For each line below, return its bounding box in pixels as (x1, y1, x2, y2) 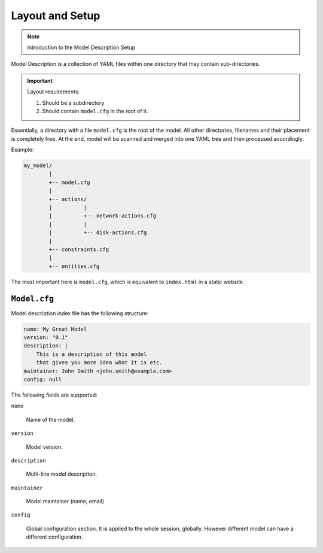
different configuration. (26, 533, 83, 540)
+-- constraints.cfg (48, 246, 109, 253)
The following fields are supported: (11, 391, 98, 398)
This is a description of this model (36, 350, 147, 358)
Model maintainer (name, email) (26, 498, 105, 505)
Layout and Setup (11, 9, 100, 22)
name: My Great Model (23, 325, 87, 333)
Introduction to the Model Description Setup (27, 44, 136, 51)
